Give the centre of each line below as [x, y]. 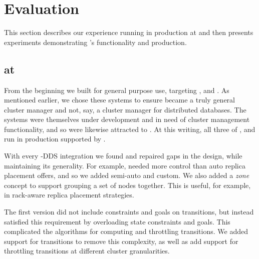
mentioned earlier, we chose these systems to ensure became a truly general [120, 100]
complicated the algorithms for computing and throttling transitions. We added [126, 231]
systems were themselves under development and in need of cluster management [127, 119]
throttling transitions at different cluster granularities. [87, 251]
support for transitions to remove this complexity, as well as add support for [121, 241]
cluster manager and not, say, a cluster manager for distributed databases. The [125, 109]
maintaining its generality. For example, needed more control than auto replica [125, 165]
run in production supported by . [55, 139]
